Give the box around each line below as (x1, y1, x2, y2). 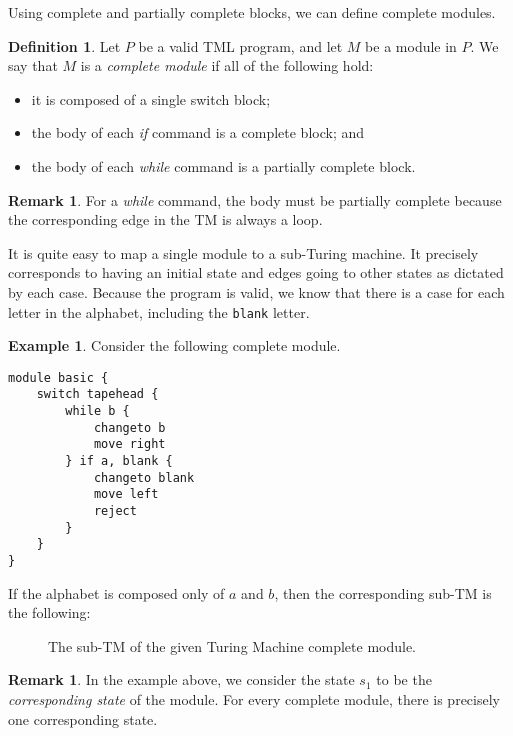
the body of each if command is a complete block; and (31, 122, 365, 143)
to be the (376, 669, 432, 690)
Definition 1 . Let (8, 35, 121, 56)
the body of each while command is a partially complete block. (31, 155, 416, 176)
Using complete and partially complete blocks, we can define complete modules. (8, 2, 496, 22)
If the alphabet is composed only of (8, 582, 225, 603)
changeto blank (93, 470, 195, 485)
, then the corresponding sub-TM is (274, 582, 492, 603)
